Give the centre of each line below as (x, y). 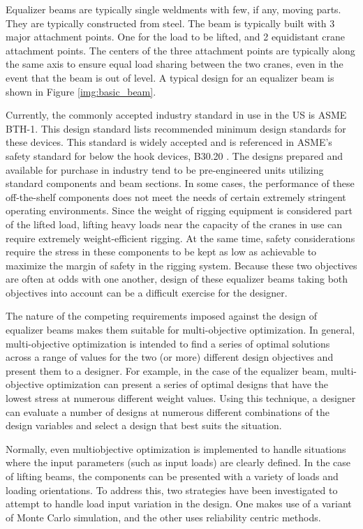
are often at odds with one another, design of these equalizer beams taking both (177, 279)
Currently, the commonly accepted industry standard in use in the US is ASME (176, 115)
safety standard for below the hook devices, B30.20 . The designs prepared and (174, 155)
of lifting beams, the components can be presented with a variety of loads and (172, 476)
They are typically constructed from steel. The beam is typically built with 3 (170, 23)
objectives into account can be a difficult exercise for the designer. (147, 292)
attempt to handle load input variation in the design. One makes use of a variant (179, 504)
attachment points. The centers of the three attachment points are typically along (180, 50)
